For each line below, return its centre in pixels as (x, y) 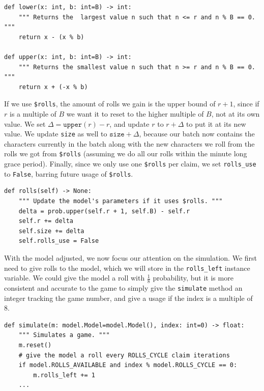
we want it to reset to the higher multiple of (135, 114)
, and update (129, 123)
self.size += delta (51, 231)
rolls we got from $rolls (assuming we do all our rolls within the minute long (126, 153)
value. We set (25, 123)
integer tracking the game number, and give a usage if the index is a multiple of (128, 298)
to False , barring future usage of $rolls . (69, 173)
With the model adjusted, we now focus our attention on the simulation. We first (131, 257)
